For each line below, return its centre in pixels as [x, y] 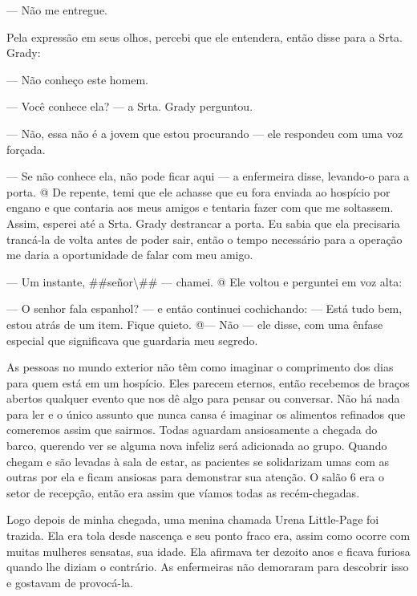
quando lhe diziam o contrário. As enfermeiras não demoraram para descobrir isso [208, 567]
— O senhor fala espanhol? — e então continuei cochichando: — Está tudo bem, [204, 308]
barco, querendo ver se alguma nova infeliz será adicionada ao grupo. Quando [197, 446]
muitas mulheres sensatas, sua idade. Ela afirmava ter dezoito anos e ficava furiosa [208, 551]
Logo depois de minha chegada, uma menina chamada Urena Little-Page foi [193, 519]
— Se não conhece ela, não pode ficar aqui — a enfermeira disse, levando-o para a [208, 176]
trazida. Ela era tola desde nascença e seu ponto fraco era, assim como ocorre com [208, 535]
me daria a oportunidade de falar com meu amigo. [130, 255]
